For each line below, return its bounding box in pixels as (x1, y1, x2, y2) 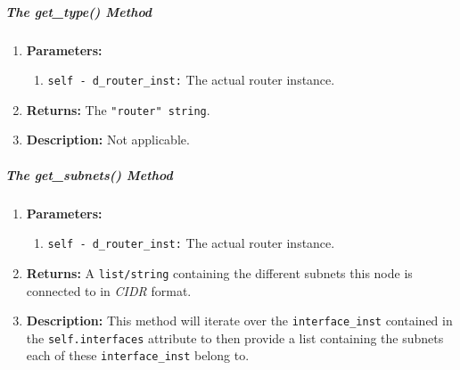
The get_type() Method (5, 2, 152, 21)
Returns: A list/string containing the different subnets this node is (26, 263, 413, 282)
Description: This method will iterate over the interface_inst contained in (26, 311, 453, 330)
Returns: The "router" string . (26, 100, 210, 119)
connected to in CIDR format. (26, 281, 192, 300)
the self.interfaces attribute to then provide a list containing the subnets (26, 328, 444, 347)
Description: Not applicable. (26, 130, 190, 149)
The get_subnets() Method (5, 165, 173, 184)
